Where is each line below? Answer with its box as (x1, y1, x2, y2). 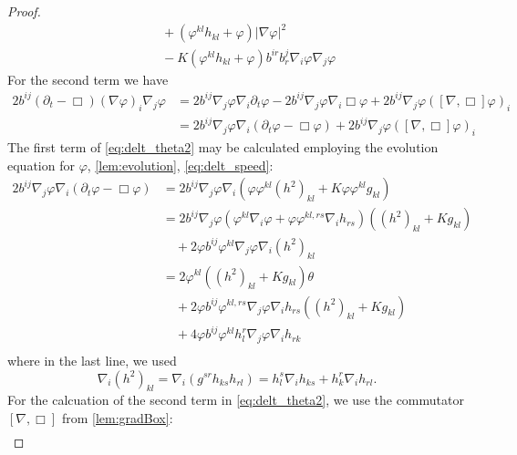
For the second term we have (7, 69, 169, 88)
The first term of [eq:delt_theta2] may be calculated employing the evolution (7, 137, 439, 156)
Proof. (7, 2, 41, 20)
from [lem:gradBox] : (61, 408, 173, 427)
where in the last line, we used (7, 350, 177, 369)
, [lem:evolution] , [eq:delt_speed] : (87, 155, 274, 174)
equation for (7, 155, 75, 174)
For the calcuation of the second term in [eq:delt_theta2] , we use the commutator (7, 390, 464, 409)
